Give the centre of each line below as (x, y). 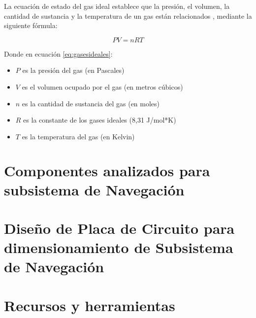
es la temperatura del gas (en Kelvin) (78, 136)
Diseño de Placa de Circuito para (119, 228)
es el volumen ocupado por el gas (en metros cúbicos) (102, 86)
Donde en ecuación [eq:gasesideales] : (58, 53)
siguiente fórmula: (31, 25)
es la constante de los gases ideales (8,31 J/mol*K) (100, 120)
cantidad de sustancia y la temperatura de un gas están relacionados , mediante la (128, 16)
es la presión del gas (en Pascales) (73, 70)
